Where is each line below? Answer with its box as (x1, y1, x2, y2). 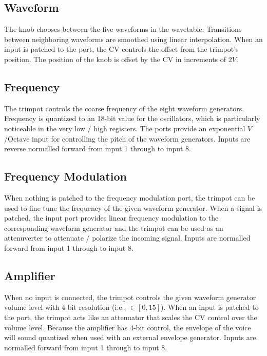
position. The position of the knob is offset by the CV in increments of (4, 53, 226, 64)
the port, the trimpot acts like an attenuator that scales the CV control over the (4, 311, 257, 322)
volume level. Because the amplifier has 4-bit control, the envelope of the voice (4, 322, 251, 332)
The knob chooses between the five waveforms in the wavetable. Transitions (4, 24, 242, 34)
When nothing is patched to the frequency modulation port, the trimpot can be (4, 192, 255, 203)
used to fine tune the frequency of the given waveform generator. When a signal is (4, 202, 262, 213)
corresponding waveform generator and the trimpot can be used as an (4, 222, 223, 233)
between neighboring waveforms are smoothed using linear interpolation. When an (4, 33, 263, 44)
